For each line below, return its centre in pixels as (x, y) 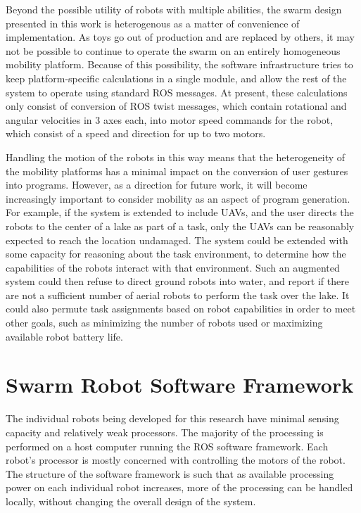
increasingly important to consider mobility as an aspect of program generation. (178, 198)
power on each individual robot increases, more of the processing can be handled (179, 487)
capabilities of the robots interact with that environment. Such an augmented (173, 267)
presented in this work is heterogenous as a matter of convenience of (153, 23)
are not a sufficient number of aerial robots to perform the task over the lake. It (178, 294)
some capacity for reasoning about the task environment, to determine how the (176, 254)
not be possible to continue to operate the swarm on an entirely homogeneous (173, 50)
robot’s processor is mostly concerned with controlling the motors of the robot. (176, 460)
